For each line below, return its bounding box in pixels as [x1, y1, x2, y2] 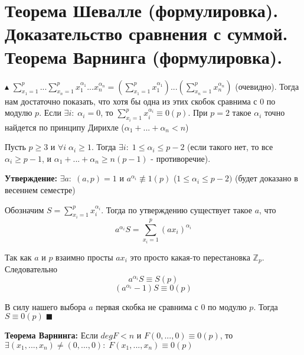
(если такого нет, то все [187, 141, 273, 153]
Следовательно [5, 263, 57, 275]
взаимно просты [55, 250, 113, 263]
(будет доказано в [235, 172, 298, 184]
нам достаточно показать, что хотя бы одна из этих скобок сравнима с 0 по [5, 95, 276, 107]
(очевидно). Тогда [235, 80, 299, 92]
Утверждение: [5, 172, 57, 184]
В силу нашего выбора [5, 300, 86, 312]
